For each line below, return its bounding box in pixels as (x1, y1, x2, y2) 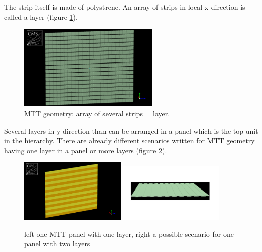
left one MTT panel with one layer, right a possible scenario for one (24, 228, 234, 239)
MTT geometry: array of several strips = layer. (24, 108, 170, 119)
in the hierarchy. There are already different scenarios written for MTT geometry (4, 135, 255, 146)
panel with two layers (24, 238, 90, 249)
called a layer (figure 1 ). (4, 11, 78, 22)
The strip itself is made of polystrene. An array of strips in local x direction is (4, 2, 245, 12)
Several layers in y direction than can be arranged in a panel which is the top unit (4, 125, 258, 136)
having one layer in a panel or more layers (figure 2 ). (4, 145, 167, 155)
